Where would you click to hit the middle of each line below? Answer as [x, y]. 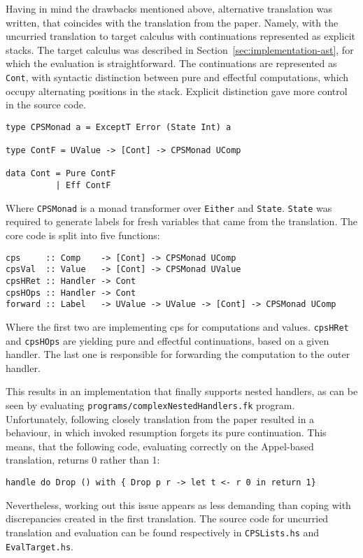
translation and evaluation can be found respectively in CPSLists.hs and [163, 532]
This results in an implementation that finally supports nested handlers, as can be [182, 391]
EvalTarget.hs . [40, 546]
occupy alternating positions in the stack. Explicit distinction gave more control [177, 91]
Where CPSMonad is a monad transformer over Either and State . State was [169, 207]
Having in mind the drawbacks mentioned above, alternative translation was [169, 8]
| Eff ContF [83, 186]
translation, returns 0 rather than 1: [83, 460]
